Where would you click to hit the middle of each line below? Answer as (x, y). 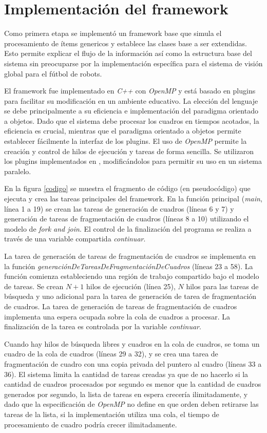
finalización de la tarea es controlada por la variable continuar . (103, 326)
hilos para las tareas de (222, 286)
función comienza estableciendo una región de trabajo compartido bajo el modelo (132, 276)
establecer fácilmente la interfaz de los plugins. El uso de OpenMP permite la (126, 141)
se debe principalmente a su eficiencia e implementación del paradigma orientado (131, 111)
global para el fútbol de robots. (53, 73)
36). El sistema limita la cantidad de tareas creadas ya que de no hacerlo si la (126, 374)
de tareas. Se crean (34, 286)
